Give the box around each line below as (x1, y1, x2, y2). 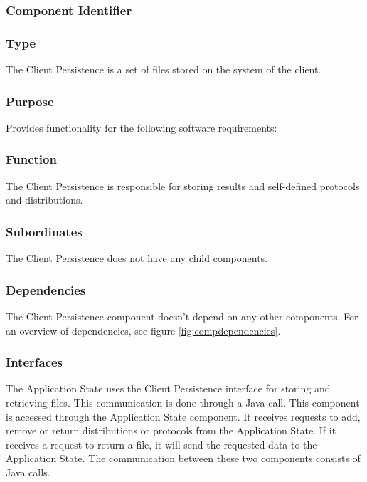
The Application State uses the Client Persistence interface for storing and (6, 381, 331, 396)
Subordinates (6, 222, 83, 240)
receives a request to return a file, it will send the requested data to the (6, 436, 317, 451)
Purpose (6, 92, 54, 110)
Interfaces (6, 353, 63, 371)
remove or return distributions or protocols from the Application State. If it (6, 423, 336, 438)
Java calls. (6, 464, 50, 479)
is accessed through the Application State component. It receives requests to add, (6, 409, 361, 424)
